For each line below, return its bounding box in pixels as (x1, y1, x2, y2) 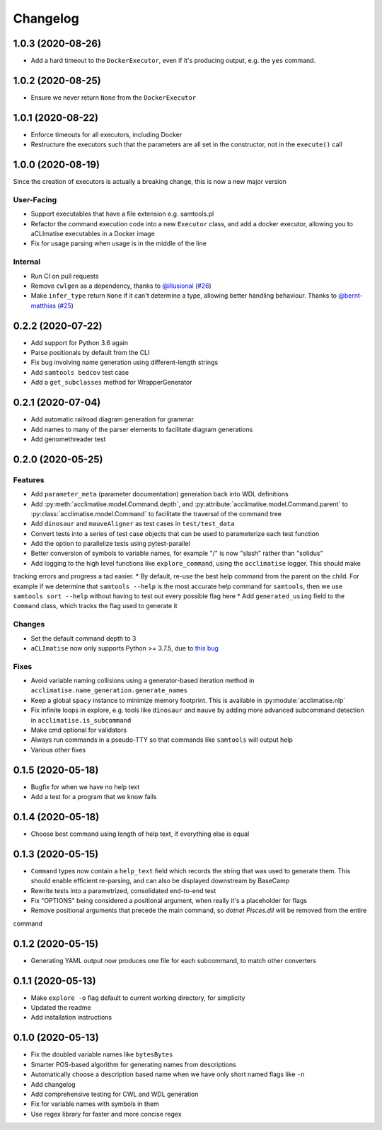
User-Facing (13, 194, 57, 204)
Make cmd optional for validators (30, 726, 127, 735)
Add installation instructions (30, 1013, 112, 1022)
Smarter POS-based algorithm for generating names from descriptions (30, 1060, 236, 1068)
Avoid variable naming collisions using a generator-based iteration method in (30, 676, 255, 685)
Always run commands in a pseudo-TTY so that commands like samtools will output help (30, 735, 294, 744)
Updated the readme (30, 1003, 91, 1012)
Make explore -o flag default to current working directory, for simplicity (30, 994, 245, 1002)
